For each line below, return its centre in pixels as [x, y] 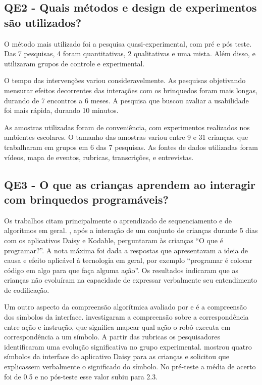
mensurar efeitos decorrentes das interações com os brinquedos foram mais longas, [131, 90]
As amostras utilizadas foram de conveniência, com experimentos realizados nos [127, 127]
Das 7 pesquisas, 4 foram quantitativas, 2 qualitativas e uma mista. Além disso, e [130, 53]
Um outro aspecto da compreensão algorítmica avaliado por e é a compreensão [125, 307]
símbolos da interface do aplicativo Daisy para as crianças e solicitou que [117, 356]
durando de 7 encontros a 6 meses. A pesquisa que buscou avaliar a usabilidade [126, 100]
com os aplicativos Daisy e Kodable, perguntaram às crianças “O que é [114, 240]
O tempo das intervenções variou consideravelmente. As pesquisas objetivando [125, 80]
